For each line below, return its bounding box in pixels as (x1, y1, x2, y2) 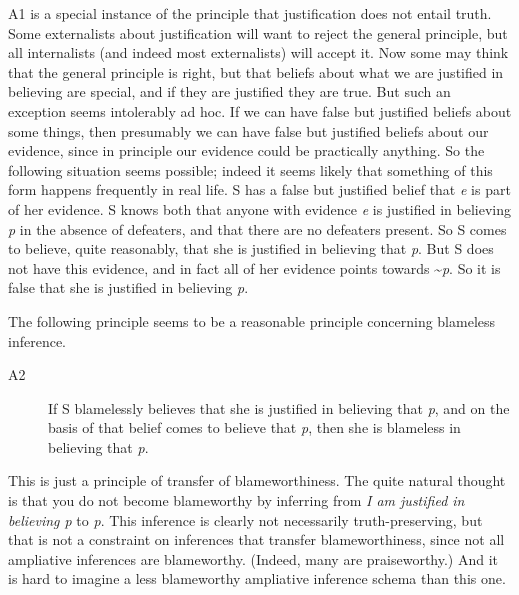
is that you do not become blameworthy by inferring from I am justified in (8, 490, 465, 511)
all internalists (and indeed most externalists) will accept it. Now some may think (8, 42, 509, 63)
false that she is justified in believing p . (8, 277, 249, 298)
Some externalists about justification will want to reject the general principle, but (8, 22, 508, 43)
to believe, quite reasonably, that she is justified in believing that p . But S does (8, 238, 494, 259)
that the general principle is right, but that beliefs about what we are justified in (8, 61, 504, 82)
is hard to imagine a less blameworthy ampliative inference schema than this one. (8, 568, 506, 589)
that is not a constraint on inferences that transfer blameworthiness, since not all (8, 529, 505, 550)
